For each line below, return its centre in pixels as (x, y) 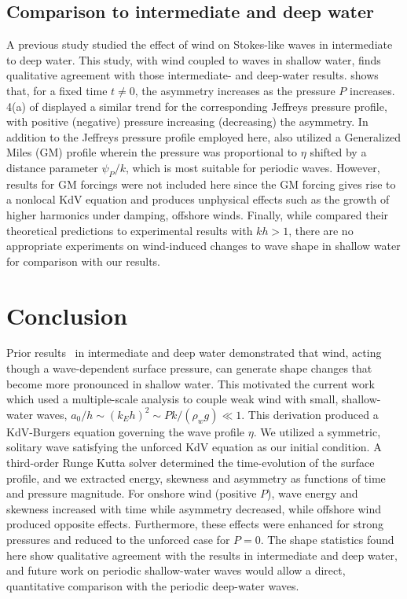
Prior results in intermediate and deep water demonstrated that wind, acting (194, 353)
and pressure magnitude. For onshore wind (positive (132, 493)
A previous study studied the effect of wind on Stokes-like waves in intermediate (200, 44)
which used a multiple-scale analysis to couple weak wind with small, (172, 399)
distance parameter (52, 167)
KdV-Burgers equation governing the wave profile (125, 431)
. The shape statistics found (327, 539)
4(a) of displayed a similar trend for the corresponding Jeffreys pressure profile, (197, 106)
